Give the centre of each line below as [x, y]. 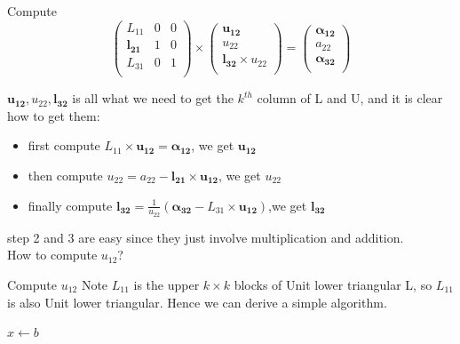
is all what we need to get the [153, 98]
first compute [64, 145]
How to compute [52, 255]
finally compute [70, 205]
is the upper [167, 284]
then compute [65, 175]
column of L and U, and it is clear [350, 98]
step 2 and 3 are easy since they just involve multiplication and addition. [206, 237]
